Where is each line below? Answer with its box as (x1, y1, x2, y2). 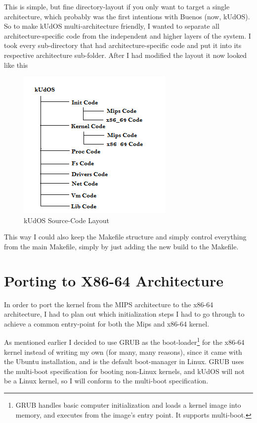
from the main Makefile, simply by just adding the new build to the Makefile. (4, 241, 239, 251)
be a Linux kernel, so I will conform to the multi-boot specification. (4, 376, 209, 386)
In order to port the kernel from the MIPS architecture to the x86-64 (4, 299, 214, 309)
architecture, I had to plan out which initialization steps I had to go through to (4, 309, 245, 319)
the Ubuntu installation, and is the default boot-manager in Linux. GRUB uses (4, 356, 244, 367)
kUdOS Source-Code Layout (24, 215, 109, 225)
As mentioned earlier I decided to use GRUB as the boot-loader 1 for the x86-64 (4, 335, 245, 347)
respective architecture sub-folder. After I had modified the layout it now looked (4, 49, 247, 60)
